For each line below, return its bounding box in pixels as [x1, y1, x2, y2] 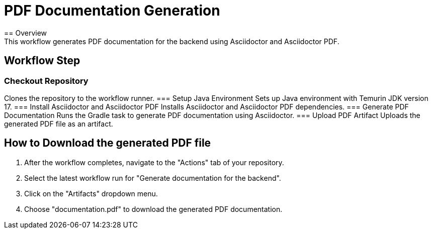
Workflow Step [4, 54, 80, 67]
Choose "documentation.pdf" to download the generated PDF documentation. [24, 204, 283, 213]
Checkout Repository [4, 75, 89, 86]
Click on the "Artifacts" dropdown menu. [24, 189, 158, 198]
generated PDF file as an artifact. [4, 119, 113, 128]
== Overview [4, 28, 47, 37]
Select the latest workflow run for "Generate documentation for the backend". [24, 173, 281, 182]
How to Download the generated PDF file [4, 137, 211, 150]
